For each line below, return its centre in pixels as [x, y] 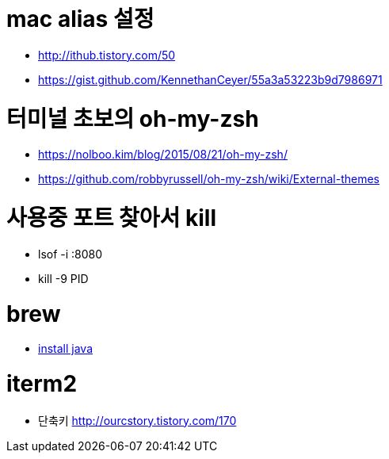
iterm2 [42, 384]
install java [65, 349]
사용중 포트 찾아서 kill [111, 218]
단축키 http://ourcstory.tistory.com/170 [137, 420]
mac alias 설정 [80, 19]
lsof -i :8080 [71, 254]
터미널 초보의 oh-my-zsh [133, 119]
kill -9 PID [63, 278]
